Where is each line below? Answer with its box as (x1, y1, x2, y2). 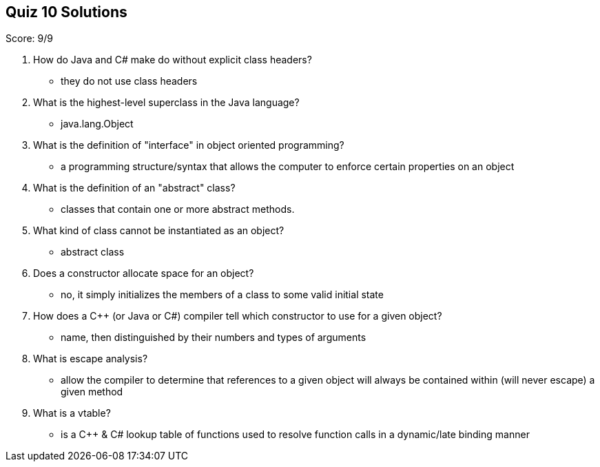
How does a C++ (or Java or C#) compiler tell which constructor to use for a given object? (33, 310, 442, 322)
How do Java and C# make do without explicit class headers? (33, 54, 312, 66)
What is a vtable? (33, 407, 111, 419)
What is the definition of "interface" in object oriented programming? (33, 139, 344, 152)
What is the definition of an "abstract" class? (33, 182, 236, 194)
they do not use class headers (61, 75, 198, 87)
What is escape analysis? (33, 353, 148, 365)
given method (61, 386, 123, 398)
